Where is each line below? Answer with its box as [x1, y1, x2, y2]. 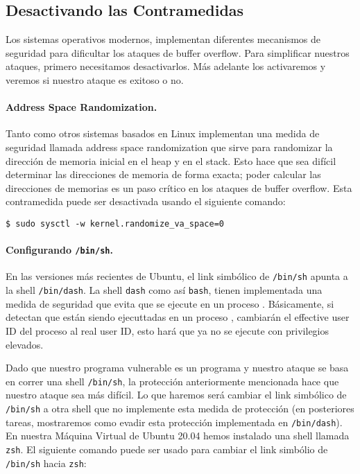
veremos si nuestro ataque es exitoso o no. [6, 72, 184, 87]
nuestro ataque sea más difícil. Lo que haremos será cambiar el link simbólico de [6, 387, 347, 402]
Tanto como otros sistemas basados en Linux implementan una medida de [6, 126, 320, 141]
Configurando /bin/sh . [6, 243, 113, 257]
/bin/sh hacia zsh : [6, 455, 87, 470]
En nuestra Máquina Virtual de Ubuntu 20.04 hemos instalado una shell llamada [6, 428, 350, 443]
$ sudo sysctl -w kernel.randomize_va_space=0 [6, 218, 224, 229]
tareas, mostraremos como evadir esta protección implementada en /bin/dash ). [6, 414, 343, 429]
